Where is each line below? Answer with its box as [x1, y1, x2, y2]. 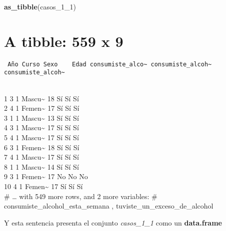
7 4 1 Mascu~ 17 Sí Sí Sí [4, 152, 79, 162]
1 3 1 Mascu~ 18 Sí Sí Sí [4, 93, 79, 103]
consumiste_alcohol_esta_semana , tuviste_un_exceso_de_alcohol [4, 201, 213, 211]
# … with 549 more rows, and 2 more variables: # [4, 191, 157, 201]
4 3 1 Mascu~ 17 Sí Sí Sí [4, 122, 79, 133]
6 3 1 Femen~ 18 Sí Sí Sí [4, 142, 79, 152]
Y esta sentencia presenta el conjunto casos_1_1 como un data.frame [4, 217, 222, 228]
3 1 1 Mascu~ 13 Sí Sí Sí [4, 112, 79, 123]
